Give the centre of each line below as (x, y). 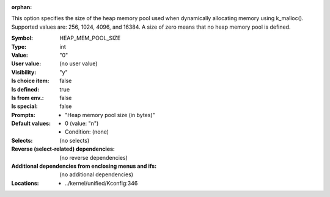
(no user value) (79, 63)
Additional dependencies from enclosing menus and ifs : (84, 166)
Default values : (31, 124)
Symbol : (22, 38)
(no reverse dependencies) (94, 157)
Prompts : (24, 115)
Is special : (24, 106)
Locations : (25, 183)
